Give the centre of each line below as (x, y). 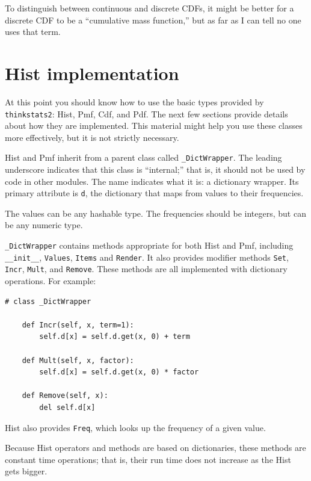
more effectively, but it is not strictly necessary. (92, 137)
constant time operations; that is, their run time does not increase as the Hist (148, 459)
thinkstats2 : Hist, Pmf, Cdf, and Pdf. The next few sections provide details (146, 113)
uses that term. (33, 32)
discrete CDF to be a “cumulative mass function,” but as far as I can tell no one (153, 20)
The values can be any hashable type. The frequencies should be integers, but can (155, 213)
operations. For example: (51, 281)
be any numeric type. (44, 225)
